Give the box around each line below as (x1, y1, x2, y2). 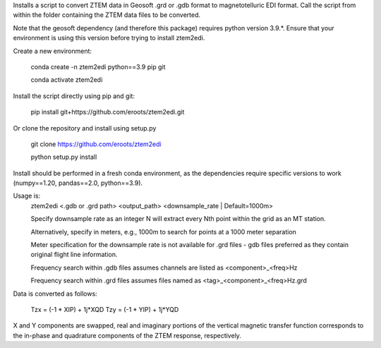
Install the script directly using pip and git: (13, 92, 135, 100)
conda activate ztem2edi (30, 76, 103, 84)
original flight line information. (30, 251, 118, 259)
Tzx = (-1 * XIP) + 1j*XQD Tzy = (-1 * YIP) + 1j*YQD (30, 305, 179, 313)
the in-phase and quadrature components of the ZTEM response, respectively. (13, 331, 241, 340)
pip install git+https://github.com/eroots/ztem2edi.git (30, 108, 185, 116)
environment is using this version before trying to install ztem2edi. (13, 34, 205, 42)
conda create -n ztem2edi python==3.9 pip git (30, 62, 166, 71)
